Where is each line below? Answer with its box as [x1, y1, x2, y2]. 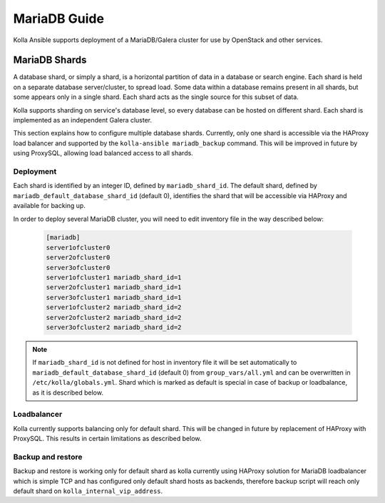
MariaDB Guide [13, 11, 105, 26]
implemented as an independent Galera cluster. [13, 116, 153, 125]
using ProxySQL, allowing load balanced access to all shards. [13, 149, 194, 157]
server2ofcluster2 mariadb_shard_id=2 [46, 313, 182, 321]
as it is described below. [32, 388, 103, 397]
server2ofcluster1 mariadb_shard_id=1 [46, 284, 182, 291]
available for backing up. [13, 202, 86, 210]
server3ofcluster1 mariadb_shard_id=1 [46, 293, 182, 301]
